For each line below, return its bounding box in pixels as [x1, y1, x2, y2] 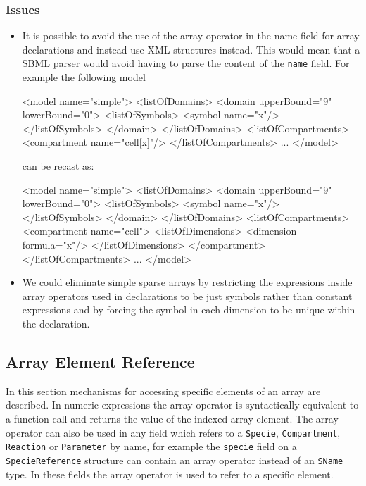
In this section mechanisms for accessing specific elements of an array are [6, 383, 321, 398]
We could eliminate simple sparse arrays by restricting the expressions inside [22, 275, 353, 289]
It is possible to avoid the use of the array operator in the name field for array [22, 28, 360, 43]
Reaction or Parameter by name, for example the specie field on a [6, 439, 297, 454]
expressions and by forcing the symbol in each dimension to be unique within [22, 302, 355, 317]
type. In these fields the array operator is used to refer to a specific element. [6, 466, 334, 481]
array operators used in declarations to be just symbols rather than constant [22, 288, 353, 303]
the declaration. [22, 316, 90, 330]
